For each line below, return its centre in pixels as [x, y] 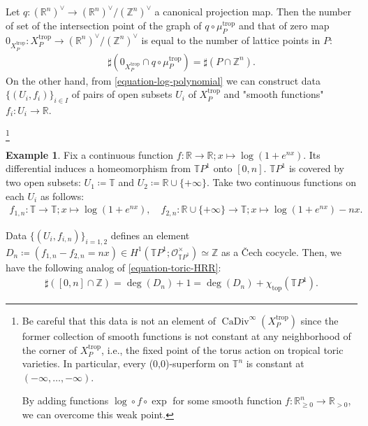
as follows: [62, 196]
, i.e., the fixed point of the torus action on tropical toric [222, 349]
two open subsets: [43, 182]
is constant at [275, 363]
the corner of [50, 349]
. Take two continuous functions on [281, 182]
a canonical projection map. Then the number [253, 11]
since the [319, 320]
